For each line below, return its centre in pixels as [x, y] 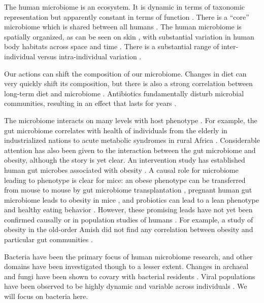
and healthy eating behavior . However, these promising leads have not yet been [128, 210]
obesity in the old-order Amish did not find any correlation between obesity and [129, 229]
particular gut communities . [48, 239]
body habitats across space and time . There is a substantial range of [112, 46]
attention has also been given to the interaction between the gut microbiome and [130, 150]
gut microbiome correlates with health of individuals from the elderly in [116, 130]
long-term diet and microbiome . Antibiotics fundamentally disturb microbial [124, 93]
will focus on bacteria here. [46, 296]
